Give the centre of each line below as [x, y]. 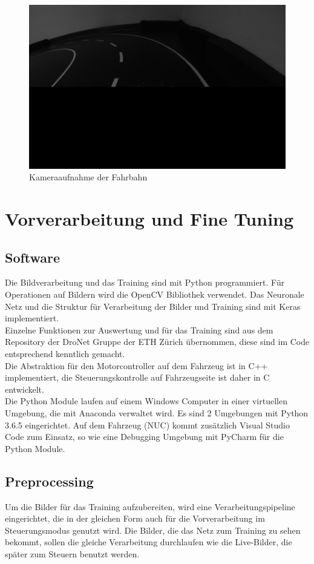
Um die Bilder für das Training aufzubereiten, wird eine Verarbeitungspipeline [150, 506]
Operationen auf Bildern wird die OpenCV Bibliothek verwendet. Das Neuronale [155, 294]
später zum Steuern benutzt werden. [72, 553]
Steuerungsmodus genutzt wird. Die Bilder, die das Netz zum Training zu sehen [153, 530]
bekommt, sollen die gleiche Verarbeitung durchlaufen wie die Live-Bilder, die [149, 542]
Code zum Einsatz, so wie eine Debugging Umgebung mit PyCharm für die [144, 437]
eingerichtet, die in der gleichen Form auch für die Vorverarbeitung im [135, 518]
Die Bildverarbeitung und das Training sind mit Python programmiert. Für [145, 282]
